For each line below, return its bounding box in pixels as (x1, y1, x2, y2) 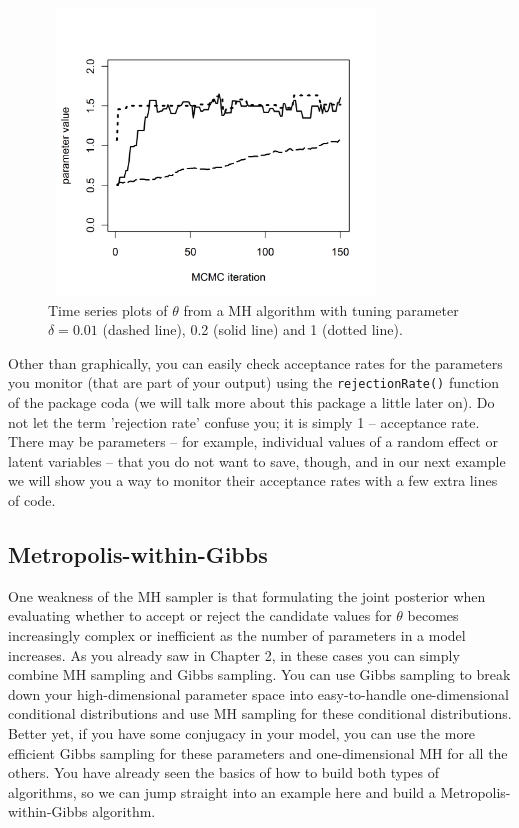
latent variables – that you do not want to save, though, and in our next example (8, 450, 506, 471)
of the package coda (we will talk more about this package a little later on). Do (8, 392, 495, 413)
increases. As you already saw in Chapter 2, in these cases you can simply (8, 644, 460, 665)
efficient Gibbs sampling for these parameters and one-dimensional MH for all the (8, 742, 508, 763)
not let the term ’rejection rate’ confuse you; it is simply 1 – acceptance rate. (8, 411, 480, 432)
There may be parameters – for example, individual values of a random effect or (8, 431, 498, 452)
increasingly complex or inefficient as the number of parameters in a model (8, 624, 466, 645)
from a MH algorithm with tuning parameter (183, 299, 459, 320)
